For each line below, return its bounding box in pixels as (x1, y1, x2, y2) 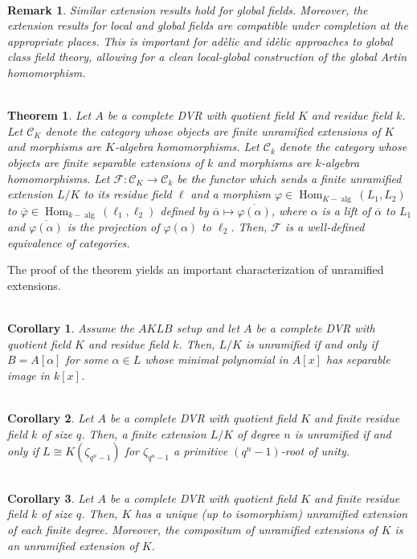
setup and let (176, 320, 240, 336)
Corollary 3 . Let (7, 489, 94, 506)
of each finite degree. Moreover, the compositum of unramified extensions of (7, 520, 378, 537)
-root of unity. (280, 443, 350, 459)
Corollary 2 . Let (7, 409, 94, 426)
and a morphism (190, 186, 272, 202)
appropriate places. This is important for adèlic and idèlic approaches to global (7, 32, 393, 49)
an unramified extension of (7, 537, 138, 553)
